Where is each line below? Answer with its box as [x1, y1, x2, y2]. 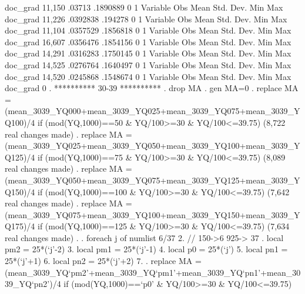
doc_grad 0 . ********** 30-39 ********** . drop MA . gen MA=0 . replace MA [5, 82, 299, 94]
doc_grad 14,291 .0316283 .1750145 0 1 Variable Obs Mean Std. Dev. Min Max [5, 47, 291, 59]
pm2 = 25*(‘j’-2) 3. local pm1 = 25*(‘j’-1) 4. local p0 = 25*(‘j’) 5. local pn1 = [5, 243, 288, 255]
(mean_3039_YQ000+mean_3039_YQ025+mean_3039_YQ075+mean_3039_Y [5, 105, 300, 117]
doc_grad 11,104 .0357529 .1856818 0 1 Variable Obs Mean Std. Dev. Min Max [5, 24, 291, 36]
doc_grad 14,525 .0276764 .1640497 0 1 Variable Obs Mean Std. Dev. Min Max [5, 58, 291, 71]
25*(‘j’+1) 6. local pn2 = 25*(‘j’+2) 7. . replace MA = [5, 255, 202, 267]
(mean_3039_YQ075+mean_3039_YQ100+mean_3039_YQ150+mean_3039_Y [5, 208, 300, 220]
